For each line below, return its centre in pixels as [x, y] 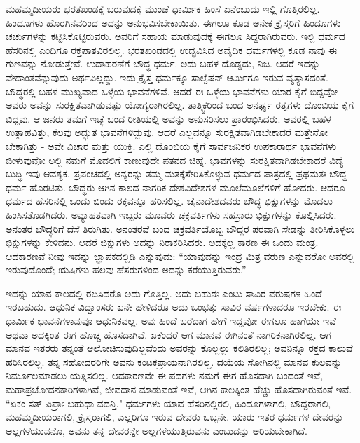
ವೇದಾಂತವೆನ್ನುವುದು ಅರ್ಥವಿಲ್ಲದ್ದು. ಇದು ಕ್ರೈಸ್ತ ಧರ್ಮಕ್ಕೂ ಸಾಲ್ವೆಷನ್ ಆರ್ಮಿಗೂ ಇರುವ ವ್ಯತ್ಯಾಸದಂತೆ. [167, 77]
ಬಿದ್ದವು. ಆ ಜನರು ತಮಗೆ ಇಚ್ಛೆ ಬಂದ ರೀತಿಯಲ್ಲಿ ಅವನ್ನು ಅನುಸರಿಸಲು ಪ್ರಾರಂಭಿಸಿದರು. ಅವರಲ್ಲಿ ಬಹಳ [168, 118]
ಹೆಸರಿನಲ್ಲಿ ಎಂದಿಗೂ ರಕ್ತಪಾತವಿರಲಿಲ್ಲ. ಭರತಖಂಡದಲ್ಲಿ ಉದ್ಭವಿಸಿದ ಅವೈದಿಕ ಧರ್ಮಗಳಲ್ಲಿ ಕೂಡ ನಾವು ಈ [172, 49]
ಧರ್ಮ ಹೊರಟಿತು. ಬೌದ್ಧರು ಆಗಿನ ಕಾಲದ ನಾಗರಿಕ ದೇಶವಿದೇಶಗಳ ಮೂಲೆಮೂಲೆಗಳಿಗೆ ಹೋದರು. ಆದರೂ [175, 187]
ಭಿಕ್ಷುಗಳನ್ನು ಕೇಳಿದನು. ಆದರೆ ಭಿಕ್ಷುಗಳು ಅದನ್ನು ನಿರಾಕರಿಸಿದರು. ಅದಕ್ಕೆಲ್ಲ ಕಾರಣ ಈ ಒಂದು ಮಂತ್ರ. [162, 242]
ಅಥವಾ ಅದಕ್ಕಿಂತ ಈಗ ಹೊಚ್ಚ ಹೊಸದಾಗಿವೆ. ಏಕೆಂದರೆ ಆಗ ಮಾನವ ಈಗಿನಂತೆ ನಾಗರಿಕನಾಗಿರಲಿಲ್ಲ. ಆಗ [169, 334]
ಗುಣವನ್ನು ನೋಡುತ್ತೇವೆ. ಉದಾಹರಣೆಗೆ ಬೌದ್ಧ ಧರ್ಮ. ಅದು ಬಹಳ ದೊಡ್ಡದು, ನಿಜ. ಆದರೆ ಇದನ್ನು [163, 63]
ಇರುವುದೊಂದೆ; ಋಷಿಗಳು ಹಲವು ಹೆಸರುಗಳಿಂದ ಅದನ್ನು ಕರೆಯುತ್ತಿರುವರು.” [126, 270]
